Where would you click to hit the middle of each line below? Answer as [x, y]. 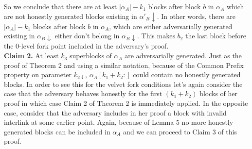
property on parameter [38, 74]
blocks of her [219, 93]
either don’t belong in [87, 36]
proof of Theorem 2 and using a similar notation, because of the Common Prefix [124, 65]
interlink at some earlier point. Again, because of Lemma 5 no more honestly [119, 122]
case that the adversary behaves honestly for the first [83, 93]
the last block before [216, 36]
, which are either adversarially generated [171, 26]
